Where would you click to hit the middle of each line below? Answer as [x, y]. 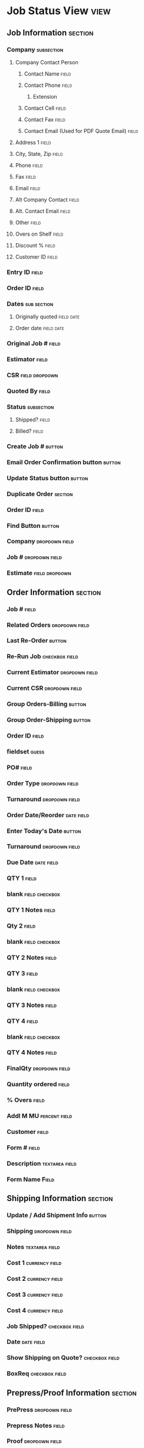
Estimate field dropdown [39, 573]
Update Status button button [47, 478]
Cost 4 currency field [35, 1310]
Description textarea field [42, 1163]
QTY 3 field [22, 973]
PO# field [19, 767]
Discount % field [35, 245]
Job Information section [50, 33]
